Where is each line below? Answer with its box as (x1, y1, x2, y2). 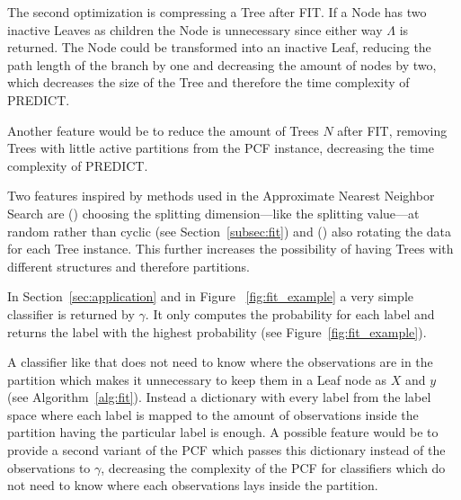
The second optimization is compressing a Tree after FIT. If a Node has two (7, 3, 427, 21)
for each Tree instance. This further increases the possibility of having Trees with (7, 239, 454, 258)
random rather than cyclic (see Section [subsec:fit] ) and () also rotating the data (7, 221, 452, 240)
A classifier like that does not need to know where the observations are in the (7, 353, 433, 371)
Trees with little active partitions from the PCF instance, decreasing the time (7, 138, 434, 157)
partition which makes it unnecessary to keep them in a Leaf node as (7, 370, 387, 388)
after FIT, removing (337, 121, 448, 139)
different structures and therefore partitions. (7, 256, 250, 275)
